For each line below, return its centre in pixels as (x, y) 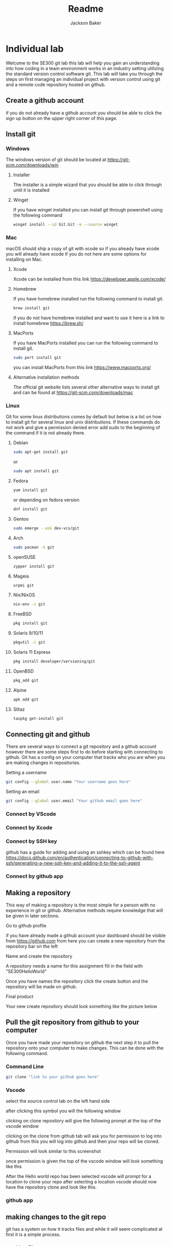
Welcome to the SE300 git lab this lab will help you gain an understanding (83, 63)
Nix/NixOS (24, 595)
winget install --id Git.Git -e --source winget (65, 225)
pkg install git (30, 623)
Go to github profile (26, 925)
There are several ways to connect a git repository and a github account (81, 747)
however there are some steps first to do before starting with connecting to (84, 752)
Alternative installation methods (46, 377)
